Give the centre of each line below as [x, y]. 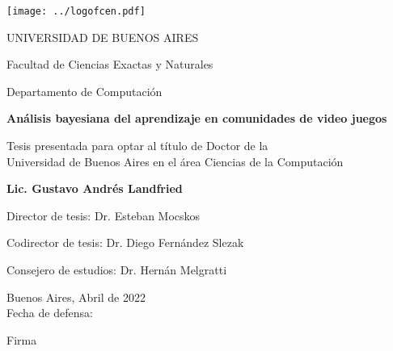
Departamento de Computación [85, 91]
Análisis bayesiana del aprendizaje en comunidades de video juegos [197, 118]
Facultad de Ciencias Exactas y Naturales [110, 64]
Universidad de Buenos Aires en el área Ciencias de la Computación [175, 161]
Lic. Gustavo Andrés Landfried [95, 188]
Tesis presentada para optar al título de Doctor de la [137, 146]
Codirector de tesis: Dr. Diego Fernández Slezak [125, 242]
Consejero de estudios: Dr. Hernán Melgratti [117, 270]
